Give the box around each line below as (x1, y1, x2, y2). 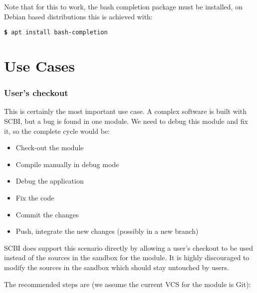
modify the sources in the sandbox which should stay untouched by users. (4, 262, 229, 272)
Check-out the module (15, 142, 84, 153)
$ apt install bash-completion (4, 29, 108, 36)
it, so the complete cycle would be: (4, 125, 110, 136)
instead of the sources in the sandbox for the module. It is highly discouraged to (4, 252, 250, 263)
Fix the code (15, 193, 54, 202)
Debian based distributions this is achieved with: (4, 11, 153, 21)
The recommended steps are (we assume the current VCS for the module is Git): (4, 279, 251, 289)
